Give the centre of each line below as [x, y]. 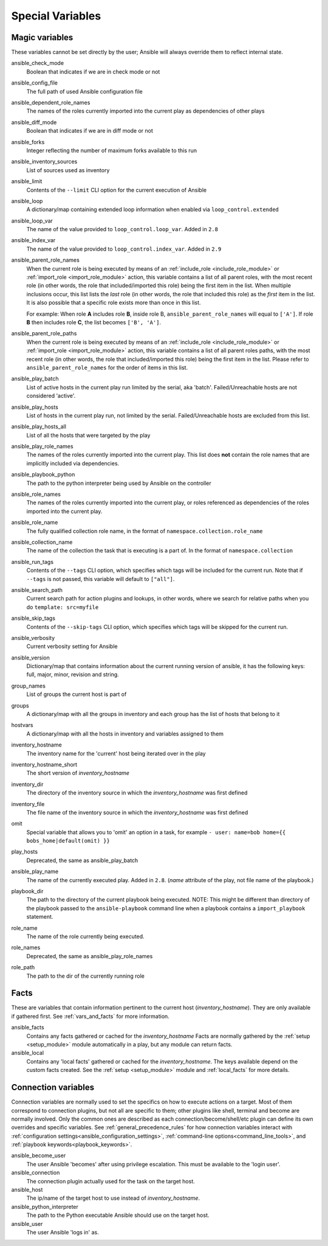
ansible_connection [36, 1173]
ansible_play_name [35, 872]
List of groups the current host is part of [77, 694]
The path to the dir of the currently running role [86, 976]
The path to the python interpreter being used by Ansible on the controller [119, 483]
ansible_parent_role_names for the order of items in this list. [107, 367]
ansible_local [28, 1053]
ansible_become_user [39, 1155]
